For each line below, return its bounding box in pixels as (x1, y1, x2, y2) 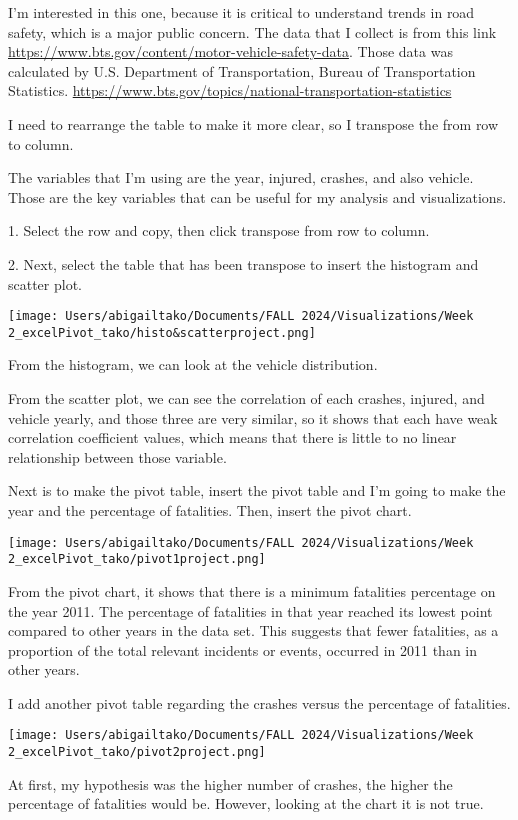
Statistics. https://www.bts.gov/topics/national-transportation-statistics (8, 80, 452, 101)
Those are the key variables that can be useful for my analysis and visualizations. (8, 186, 507, 207)
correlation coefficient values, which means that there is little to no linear (8, 427, 457, 448)
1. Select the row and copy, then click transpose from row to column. (8, 220, 430, 241)
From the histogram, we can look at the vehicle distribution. (8, 354, 378, 375)
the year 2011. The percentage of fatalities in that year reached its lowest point (8, 600, 493, 621)
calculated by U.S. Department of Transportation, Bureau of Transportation (8, 60, 476, 81)
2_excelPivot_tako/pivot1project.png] (8, 552, 266, 567)
